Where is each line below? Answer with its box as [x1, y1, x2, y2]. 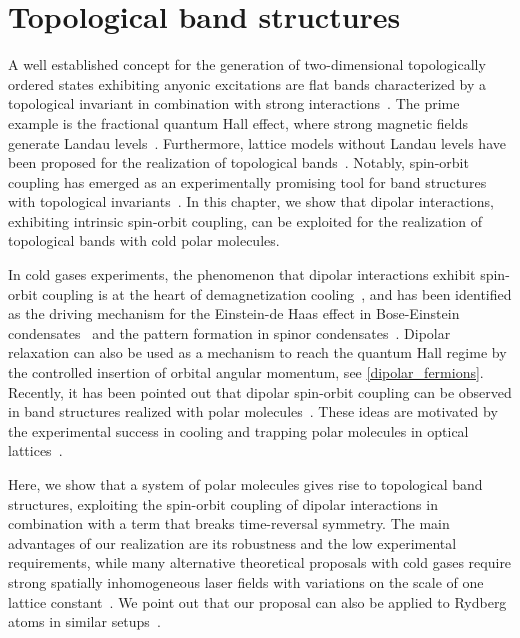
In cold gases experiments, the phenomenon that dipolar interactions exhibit [8, 264, 476, 285]
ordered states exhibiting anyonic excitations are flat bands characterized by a [8, 73, 487, 94]
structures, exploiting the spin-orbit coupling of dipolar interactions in [8, 493, 438, 514]
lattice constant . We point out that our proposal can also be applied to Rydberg [8, 591, 507, 612]
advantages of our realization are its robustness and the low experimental [8, 532, 457, 553]
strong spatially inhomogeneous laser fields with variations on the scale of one [8, 571, 484, 592]
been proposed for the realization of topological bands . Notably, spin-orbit [8, 152, 469, 173]
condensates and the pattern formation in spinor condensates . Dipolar [8, 322, 451, 343]
